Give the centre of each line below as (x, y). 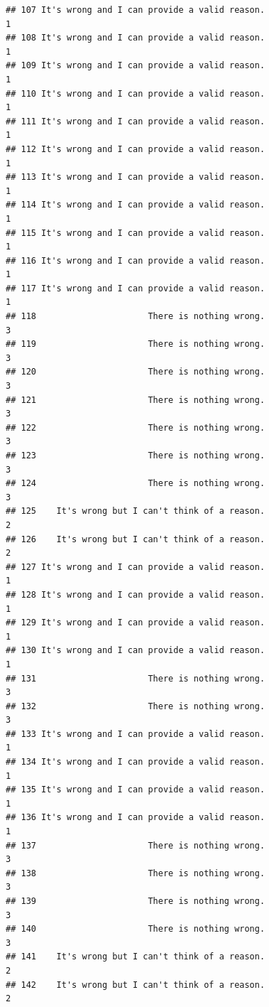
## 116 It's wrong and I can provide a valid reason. (136, 260)
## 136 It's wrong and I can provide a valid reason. (136, 818)
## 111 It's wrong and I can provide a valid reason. (136, 121)
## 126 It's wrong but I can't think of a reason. (136, 539)
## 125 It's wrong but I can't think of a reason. (136, 511)
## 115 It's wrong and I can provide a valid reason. (136, 233)
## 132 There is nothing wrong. (136, 706)
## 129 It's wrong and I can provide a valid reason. (136, 623)
